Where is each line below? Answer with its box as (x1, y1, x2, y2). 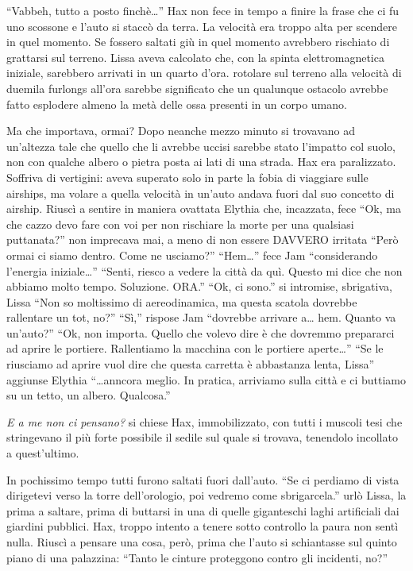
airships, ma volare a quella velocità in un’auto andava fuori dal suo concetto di (6, 184, 395, 201)
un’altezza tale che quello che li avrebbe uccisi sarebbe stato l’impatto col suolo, (6, 137, 396, 154)
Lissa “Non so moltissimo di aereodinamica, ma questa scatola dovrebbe (6, 293, 357, 310)
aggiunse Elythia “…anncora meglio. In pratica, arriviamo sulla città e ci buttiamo (6, 371, 407, 388)
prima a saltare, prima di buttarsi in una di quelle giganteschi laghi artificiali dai (6, 502, 399, 519)
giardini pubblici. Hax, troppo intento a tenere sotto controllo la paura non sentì (6, 518, 399, 534)
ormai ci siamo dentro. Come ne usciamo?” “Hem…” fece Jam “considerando (6, 246, 378, 263)
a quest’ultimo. (6, 445, 79, 461)
